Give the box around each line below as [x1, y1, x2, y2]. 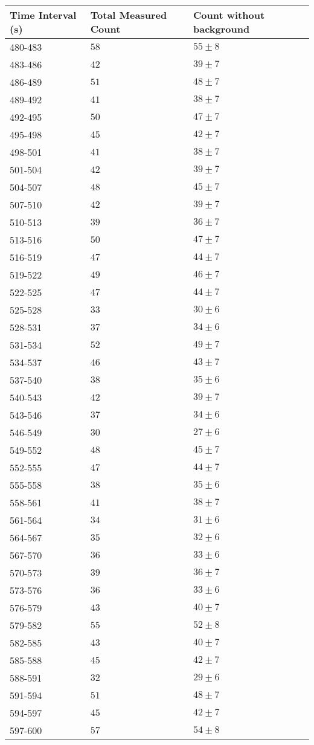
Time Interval [10, 8, 77, 22]
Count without [193, 8, 265, 22]
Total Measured [90, 8, 167, 22]
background [193, 22, 250, 36]
